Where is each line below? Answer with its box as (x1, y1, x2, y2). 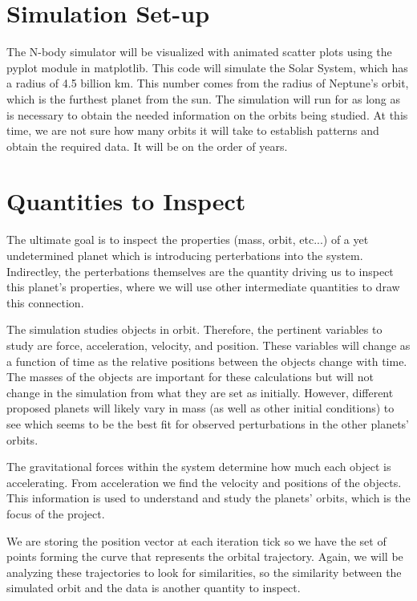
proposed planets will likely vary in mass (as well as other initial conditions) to (6, 400, 395, 416)
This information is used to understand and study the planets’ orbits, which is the (6, 489, 411, 506)
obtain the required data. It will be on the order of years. (6, 137, 288, 154)
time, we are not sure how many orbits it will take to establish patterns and (6, 122, 379, 139)
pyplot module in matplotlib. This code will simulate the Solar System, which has (6, 59, 408, 75)
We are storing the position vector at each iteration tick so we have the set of (6, 532, 387, 549)
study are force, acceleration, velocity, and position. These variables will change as (6, 336, 411, 353)
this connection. (6, 294, 84, 311)
